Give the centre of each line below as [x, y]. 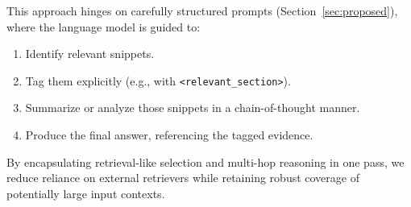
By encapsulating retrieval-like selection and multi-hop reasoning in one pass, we [205, 161]
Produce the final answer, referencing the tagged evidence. [169, 135]
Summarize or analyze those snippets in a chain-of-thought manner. [193, 108]
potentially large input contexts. [86, 193]
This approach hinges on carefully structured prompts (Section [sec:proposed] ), [202, 10]
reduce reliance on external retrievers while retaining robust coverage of [183, 178]
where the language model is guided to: [104, 26]
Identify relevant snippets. [90, 54]
